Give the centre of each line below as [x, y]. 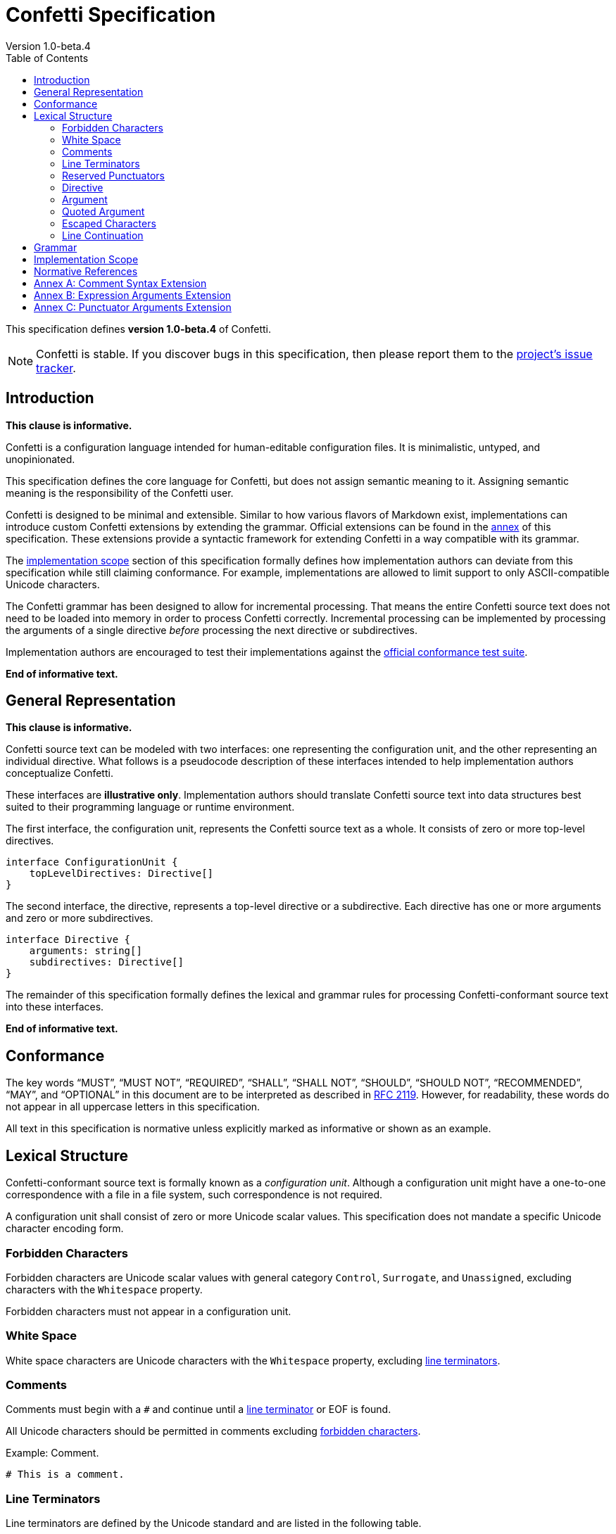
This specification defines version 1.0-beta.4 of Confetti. [138, 329]
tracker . [56, 368]
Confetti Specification [111, 15]
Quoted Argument [103, 211]
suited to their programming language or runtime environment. [150, 807]
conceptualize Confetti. [59, 773]
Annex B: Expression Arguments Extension [133, 295]
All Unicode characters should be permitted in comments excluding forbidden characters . [213, 1431]
